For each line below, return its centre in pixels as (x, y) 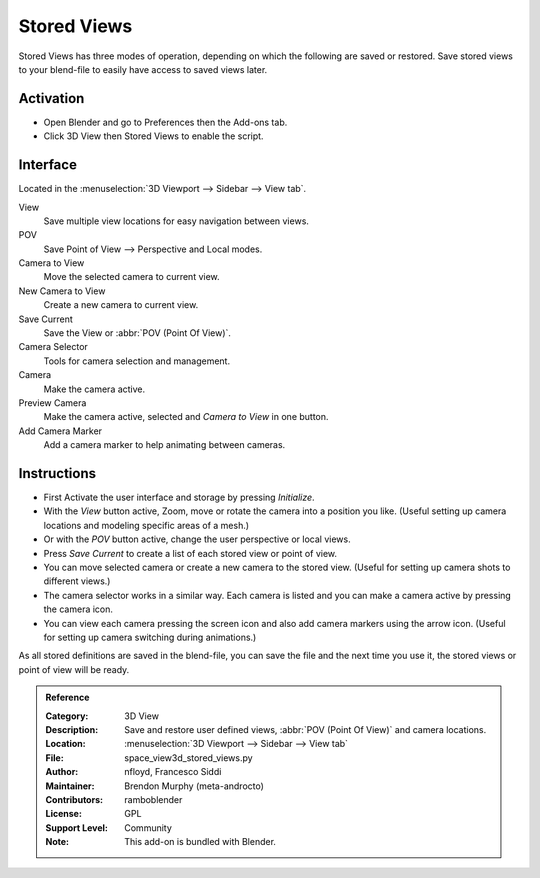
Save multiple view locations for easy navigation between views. (176, 221)
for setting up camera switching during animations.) (150, 637)
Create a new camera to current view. (121, 305)
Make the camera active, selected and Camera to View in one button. (186, 417)
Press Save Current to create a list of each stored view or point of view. (190, 553)
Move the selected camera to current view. (131, 277)
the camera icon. (78, 609)
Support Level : (77, 827)
